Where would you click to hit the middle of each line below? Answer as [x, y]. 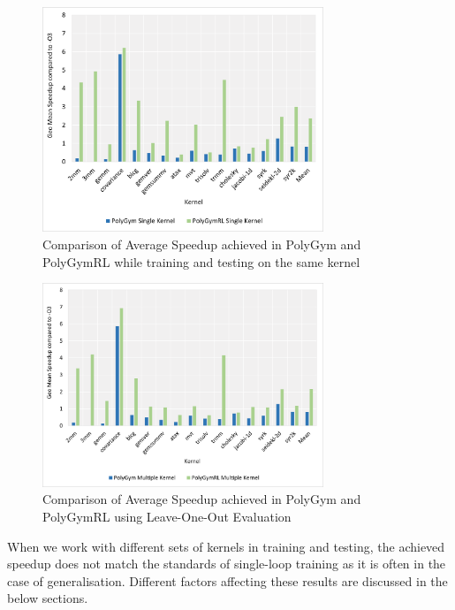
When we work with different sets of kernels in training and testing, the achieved [226, 546]
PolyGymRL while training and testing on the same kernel [201, 261]
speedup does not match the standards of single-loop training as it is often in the [227, 564]
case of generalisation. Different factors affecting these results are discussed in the [227, 580]
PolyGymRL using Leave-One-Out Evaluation [167, 517]
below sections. [48, 598]
